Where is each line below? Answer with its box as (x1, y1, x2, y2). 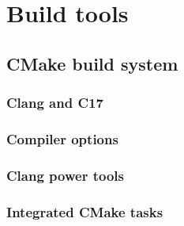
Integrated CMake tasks (6, 201, 163, 221)
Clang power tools (6, 165, 124, 185)
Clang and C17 (6, 93, 103, 113)
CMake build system (6, 51, 178, 75)
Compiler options (6, 128, 118, 148)
